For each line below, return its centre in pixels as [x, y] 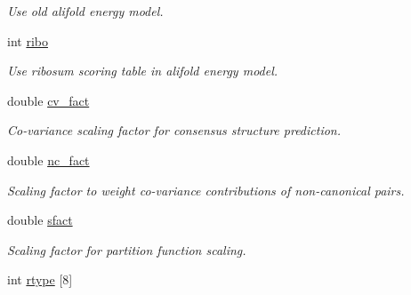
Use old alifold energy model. [85, 11]
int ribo [28, 40]
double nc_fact [48, 159]
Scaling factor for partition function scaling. [127, 249]
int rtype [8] [40, 279]
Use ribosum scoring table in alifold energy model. [143, 71]
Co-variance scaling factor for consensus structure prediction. [174, 130]
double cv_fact [48, 100]
